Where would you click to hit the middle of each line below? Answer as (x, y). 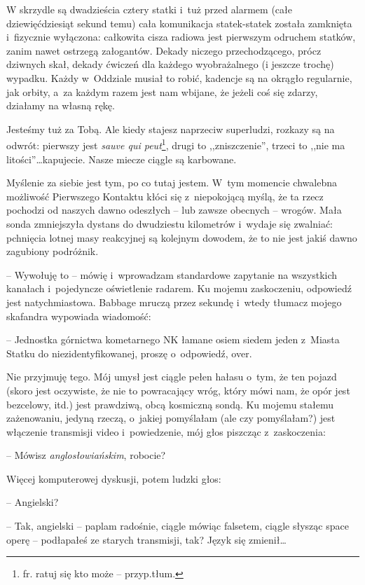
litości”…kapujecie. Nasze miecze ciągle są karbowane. (122, 159)
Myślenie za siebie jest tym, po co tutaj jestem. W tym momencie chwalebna (172, 183)
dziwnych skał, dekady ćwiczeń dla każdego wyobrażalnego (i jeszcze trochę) (170, 64)
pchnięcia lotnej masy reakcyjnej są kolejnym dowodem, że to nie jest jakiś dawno (182, 237)
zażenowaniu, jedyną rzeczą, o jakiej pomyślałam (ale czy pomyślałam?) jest (171, 418)
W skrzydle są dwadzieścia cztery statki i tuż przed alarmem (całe (149, 9)
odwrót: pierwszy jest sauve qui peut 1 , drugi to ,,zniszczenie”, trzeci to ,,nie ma (176, 144)
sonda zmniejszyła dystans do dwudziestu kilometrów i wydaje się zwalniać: (170, 223)
